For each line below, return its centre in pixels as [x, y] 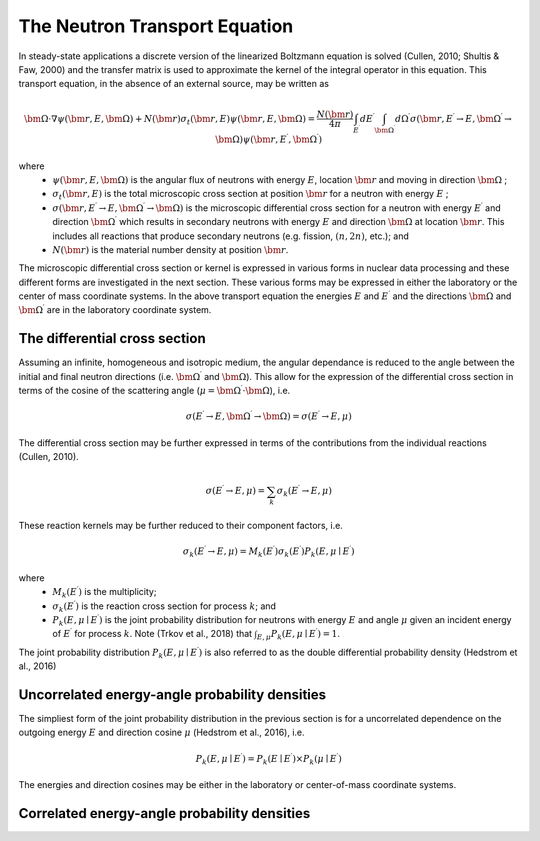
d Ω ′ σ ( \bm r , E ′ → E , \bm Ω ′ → [453, 117]
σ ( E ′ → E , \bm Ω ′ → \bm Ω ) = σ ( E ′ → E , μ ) [268, 415]
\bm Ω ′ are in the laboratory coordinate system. [115, 309]
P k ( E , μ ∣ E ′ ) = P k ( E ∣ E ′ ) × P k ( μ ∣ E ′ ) [268, 759]
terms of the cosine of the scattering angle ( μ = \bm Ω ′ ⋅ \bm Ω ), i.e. [154, 390]
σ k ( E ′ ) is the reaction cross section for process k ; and [164, 606]
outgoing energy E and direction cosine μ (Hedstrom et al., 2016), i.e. [161, 732]
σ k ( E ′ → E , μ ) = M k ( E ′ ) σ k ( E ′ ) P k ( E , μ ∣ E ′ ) [268, 552]
